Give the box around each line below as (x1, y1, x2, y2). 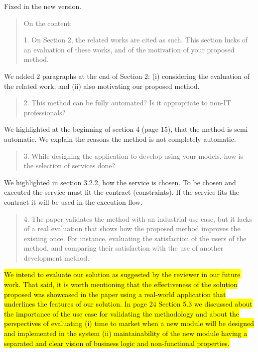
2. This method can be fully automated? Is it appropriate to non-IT (23, 97, 231, 108)
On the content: (23, 17, 72, 28)
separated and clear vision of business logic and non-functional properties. (4, 338, 230, 348)
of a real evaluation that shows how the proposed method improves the (23, 223, 241, 234)
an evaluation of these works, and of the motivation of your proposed (23, 44, 235, 54)
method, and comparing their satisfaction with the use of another (23, 243, 224, 253)
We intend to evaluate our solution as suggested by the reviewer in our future (4, 269, 241, 280)
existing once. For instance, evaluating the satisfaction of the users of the (23, 233, 247, 243)
